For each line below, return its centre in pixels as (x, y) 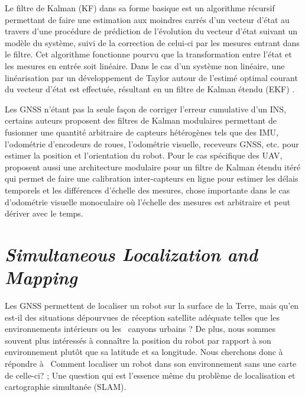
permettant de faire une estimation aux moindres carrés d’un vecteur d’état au (147, 19)
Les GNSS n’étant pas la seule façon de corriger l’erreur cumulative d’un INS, (145, 109)
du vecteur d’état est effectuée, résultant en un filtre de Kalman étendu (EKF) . (150, 89)
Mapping (41, 277)
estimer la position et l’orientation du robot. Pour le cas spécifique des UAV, (144, 155)
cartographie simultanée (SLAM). (66, 387)
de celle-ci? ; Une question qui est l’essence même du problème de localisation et (150, 375)
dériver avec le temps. (44, 213)
